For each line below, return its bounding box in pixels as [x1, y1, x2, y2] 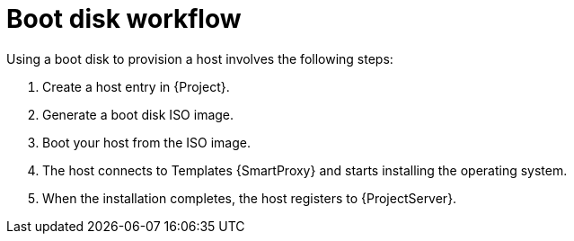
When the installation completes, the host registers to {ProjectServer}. [42, 190, 457, 206]
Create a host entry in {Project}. [42, 78, 230, 94]
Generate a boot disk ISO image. [42, 106, 234, 122]
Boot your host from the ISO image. [42, 134, 251, 150]
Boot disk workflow [6, 4, 242, 34]
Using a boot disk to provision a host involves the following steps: [6, 50, 393, 67]
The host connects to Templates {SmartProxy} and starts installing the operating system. [42, 162, 568, 178]
